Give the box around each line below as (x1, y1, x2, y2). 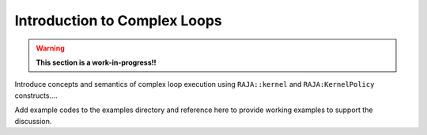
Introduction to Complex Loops (14, 12, 223, 29)
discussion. (14, 116, 52, 126)
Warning (36, 43, 65, 53)
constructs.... (14, 91, 59, 100)
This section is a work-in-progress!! (36, 58, 157, 67)
